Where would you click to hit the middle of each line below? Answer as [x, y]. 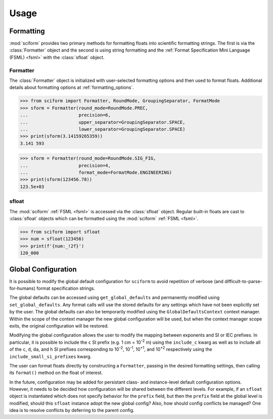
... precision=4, [65, 165]
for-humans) [22, 289]
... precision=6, [65, 115]
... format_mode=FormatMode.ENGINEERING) [96, 173]
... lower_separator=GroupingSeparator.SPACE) [103, 129]
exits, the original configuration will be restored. [59, 325]
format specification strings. [66, 289]
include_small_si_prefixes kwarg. [51, 356]
